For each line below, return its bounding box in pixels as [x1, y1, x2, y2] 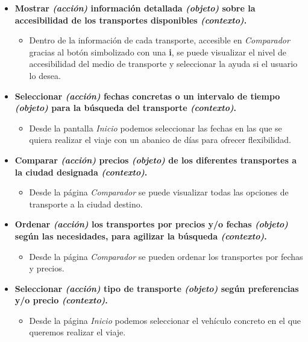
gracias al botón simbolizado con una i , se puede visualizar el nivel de [29, 45, 286, 58]
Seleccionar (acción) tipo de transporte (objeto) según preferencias [14, 282, 299, 294]
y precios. [29, 262, 64, 274]
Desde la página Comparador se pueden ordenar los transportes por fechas [29, 250, 303, 262]
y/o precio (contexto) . [14, 294, 108, 306]
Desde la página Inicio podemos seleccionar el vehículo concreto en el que [29, 314, 301, 326]
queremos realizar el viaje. [29, 326, 126, 338]
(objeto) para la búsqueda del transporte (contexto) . [14, 101, 237, 114]
